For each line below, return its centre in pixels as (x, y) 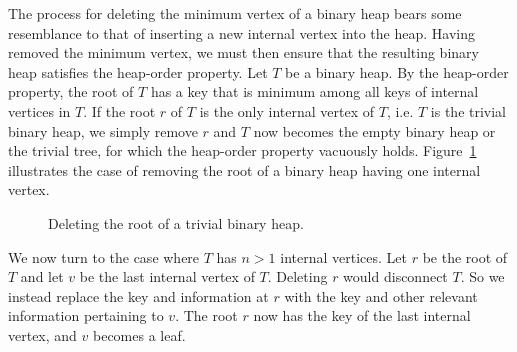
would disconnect (395, 276)
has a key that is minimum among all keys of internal (314, 91)
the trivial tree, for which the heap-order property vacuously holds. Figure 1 (242, 150)
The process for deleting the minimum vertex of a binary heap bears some (235, 13)
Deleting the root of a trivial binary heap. (176, 222)
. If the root (119, 110)
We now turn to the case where (104, 256)
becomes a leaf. (139, 334)
